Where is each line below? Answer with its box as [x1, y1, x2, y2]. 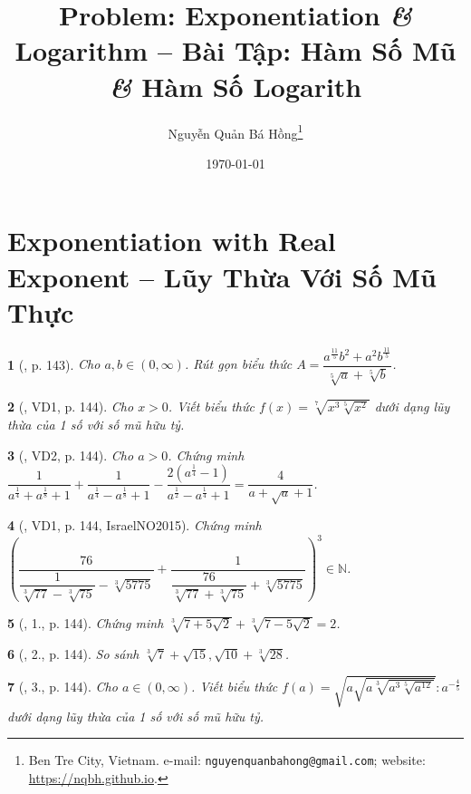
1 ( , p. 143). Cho [7, 354, 101, 373]
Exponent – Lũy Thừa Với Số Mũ [7, 257, 437, 295]
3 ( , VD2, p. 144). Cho [7, 445, 134, 464]
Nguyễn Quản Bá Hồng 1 [168, 121, 303, 142]
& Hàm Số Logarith [109, 67, 362, 105]
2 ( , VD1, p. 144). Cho [7, 397, 134, 416]
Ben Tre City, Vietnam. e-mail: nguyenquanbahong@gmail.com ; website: [28, 750, 426, 770]
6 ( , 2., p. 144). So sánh [7, 644, 139, 663]
